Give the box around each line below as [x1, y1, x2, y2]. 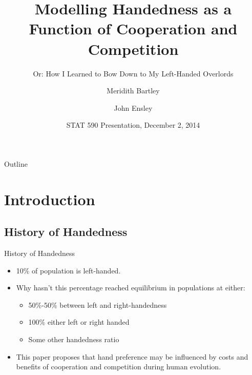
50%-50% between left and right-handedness [28, 299, 167, 310]
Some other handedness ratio [28, 334, 119, 345]
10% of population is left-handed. [16, 265, 121, 275]
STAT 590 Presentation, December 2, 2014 [66, 120, 200, 130]
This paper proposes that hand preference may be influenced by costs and [16, 351, 248, 362]
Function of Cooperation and [29, 18, 238, 39]
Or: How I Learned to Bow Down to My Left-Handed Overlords [33, 68, 234, 78]
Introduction [4, 188, 95, 209]
